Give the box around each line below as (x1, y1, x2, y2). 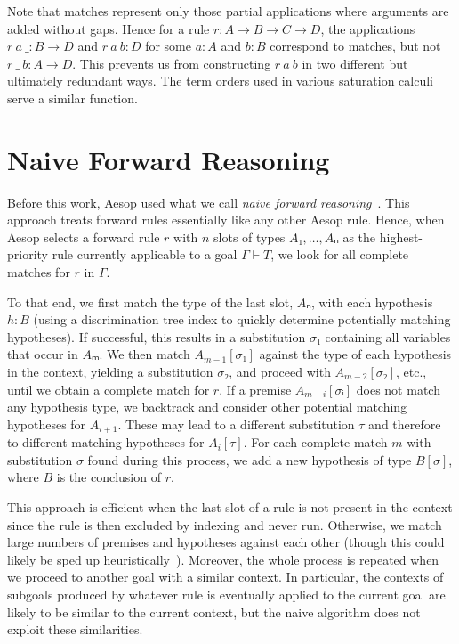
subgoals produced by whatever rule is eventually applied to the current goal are (7, 585, 446, 604)
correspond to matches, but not (270, 37, 441, 55)
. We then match (99, 345, 190, 363)
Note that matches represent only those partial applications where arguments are (7, 2, 449, 20)
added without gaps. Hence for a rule (7, 19, 210, 37)
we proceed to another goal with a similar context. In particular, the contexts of (7, 567, 444, 586)
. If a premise (219, 379, 292, 398)
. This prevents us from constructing (72, 53, 271, 72)
